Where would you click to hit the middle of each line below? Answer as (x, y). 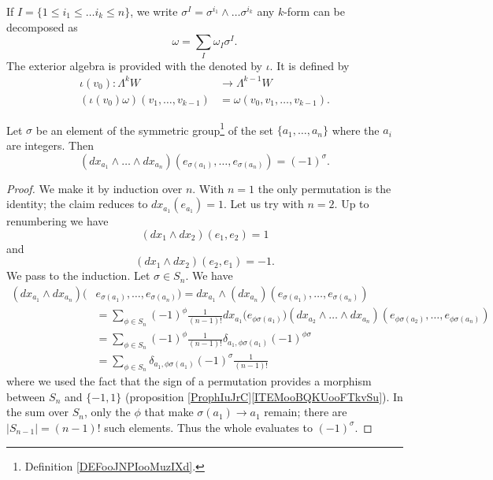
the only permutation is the (324, 188)
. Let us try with (264, 204)
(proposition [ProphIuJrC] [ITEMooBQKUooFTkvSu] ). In (264, 396)
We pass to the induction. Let (78, 275)
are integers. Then (50, 145)
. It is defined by (310, 65)
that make (169, 412)
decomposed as (42, 26)
